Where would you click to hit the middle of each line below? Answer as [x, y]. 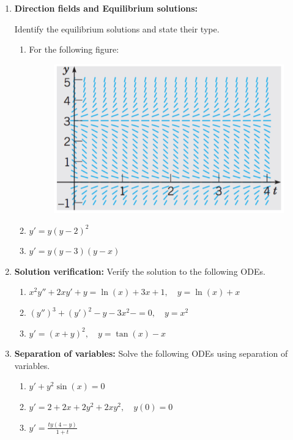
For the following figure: [74, 49]
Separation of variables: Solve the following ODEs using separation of [151, 353]
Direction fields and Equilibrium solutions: [106, 8]
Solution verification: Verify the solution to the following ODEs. [140, 271]
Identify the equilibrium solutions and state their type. [117, 28]
